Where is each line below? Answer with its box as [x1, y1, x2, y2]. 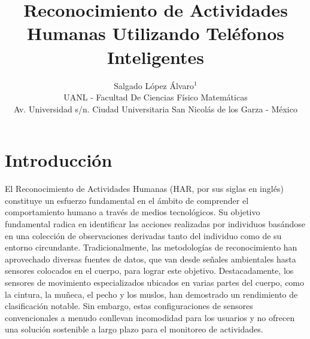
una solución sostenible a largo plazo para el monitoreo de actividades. [5, 323, 263, 335]
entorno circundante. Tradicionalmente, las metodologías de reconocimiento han [5, 241, 297, 254]
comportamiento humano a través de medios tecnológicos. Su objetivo [5, 206, 260, 218]
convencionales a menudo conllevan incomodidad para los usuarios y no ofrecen [5, 311, 295, 323]
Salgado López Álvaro [114, 79, 194, 91]
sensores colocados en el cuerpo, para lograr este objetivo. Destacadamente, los [5, 264, 294, 277]
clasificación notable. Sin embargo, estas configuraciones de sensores [5, 300, 253, 312]
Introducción [5, 148, 113, 172]
